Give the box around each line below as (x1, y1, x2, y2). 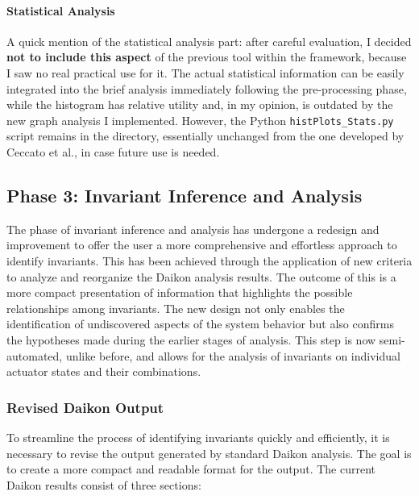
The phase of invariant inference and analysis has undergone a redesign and (6, 220, 380, 237)
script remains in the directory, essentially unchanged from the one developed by (6, 127, 404, 144)
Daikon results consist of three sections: (6, 476, 201, 493)
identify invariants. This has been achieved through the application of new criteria (6, 252, 413, 269)
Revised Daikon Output (6, 397, 164, 417)
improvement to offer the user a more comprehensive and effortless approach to (6, 236, 397, 253)
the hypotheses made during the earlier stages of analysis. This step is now (6, 331, 376, 348)
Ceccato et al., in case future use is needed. (6, 144, 220, 160)
